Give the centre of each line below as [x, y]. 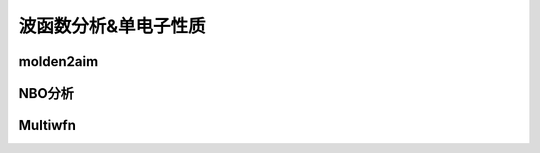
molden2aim [58, 61]
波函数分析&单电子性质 [112, 26]
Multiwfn [47, 125]
